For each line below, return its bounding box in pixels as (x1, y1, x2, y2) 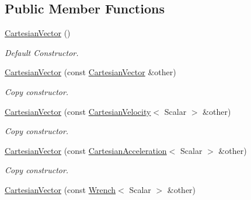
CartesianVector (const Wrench (5, 183, 116, 195)
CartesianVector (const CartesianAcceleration (5, 144, 167, 156)
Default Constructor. (5, 46, 79, 58)
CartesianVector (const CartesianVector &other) (5, 66, 176, 78)
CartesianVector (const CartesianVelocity (5, 105, 151, 117)
